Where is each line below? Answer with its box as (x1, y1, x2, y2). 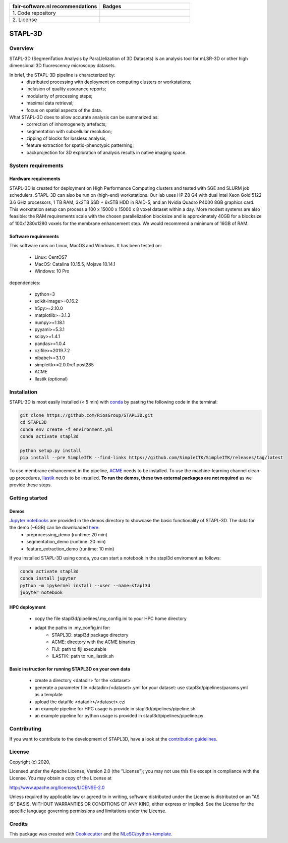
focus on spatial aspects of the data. (26, 107, 102, 113)
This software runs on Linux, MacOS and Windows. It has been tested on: (9, 243, 162, 249)
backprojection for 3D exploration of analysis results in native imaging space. (26, 149, 187, 155)
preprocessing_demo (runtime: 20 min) (26, 531, 108, 537)
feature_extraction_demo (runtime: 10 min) (26, 545, 114, 552)
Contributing (9, 725, 41, 733)
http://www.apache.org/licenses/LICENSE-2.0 (9, 784, 105, 791)
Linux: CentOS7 (34, 254, 68, 260)
